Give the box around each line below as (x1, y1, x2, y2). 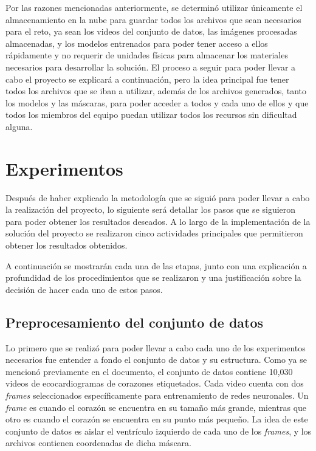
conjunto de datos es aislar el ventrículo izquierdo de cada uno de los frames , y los (5, 424, 312, 437)
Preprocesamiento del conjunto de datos (5, 312, 264, 331)
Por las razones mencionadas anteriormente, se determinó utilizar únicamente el (5, 1, 303, 13)
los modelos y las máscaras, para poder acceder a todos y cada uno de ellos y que (5, 96, 309, 109)
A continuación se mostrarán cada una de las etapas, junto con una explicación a (5, 259, 307, 272)
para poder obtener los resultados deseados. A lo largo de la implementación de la (5, 215, 311, 227)
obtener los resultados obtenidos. (5, 239, 128, 252)
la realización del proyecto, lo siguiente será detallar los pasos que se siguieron (5, 203, 296, 216)
